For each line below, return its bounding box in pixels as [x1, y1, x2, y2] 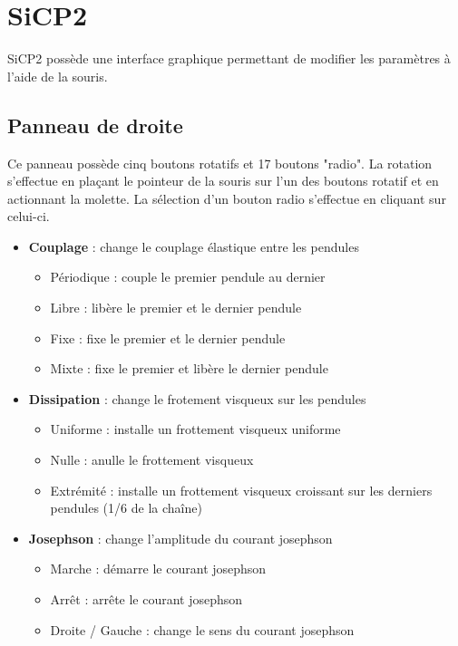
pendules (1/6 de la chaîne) [50, 498, 202, 517]
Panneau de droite [7, 111, 183, 139]
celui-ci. [7, 207, 50, 226]
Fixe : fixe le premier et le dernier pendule [50, 328, 286, 347]
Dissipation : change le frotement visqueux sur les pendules [28, 389, 366, 408]
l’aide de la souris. [7, 66, 108, 85]
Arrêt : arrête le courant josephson [50, 590, 243, 609]
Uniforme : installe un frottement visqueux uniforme [50, 419, 341, 439]
